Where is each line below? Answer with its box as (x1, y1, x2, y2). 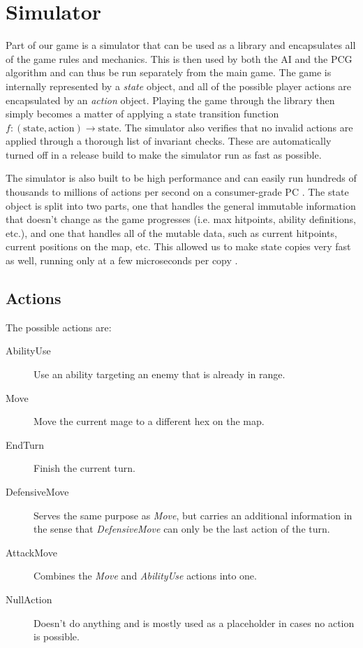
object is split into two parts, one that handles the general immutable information (6, 198, 356, 213)
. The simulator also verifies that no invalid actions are (119, 120, 353, 134)
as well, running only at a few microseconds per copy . (6, 253, 238, 268)
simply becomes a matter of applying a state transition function (6, 106, 279, 121)
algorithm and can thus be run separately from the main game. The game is (6, 65, 332, 80)
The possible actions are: (6, 319, 112, 334)
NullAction (6, 591, 52, 606)
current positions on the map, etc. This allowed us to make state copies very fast (6, 239, 351, 254)
